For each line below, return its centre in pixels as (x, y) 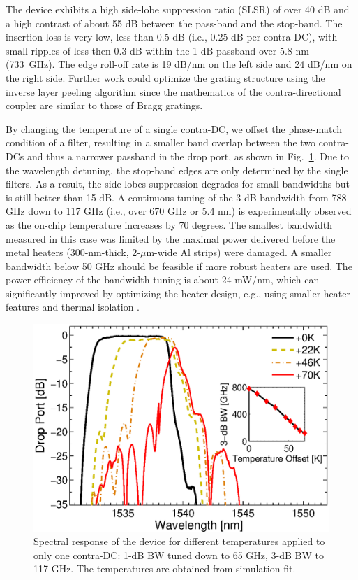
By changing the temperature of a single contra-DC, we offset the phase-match (174, 128)
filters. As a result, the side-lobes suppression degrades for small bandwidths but (178, 184)
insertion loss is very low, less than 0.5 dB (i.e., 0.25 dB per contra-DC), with (172, 37)
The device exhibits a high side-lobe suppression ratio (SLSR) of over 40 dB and (178, 9)
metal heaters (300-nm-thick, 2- (73, 252)
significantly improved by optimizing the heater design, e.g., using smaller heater (178, 293)
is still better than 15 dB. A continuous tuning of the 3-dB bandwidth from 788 (176, 197)
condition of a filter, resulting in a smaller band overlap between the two (161, 142)
